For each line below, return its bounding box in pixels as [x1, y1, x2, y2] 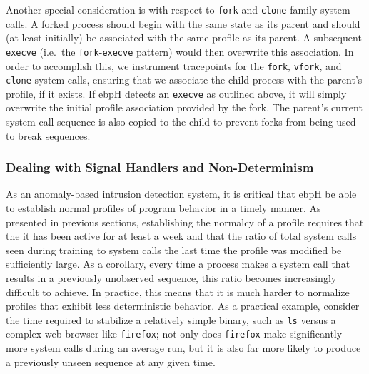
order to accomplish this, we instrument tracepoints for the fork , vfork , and [6, 58, 342, 73]
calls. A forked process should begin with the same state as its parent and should [6, 16, 360, 31]
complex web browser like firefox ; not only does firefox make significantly [6, 326, 343, 341]
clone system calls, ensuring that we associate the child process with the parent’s [6, 72, 363, 87]
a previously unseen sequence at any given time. [6, 354, 216, 369]
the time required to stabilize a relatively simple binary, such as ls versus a [6, 312, 336, 327]
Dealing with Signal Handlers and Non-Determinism [6, 158, 314, 176]
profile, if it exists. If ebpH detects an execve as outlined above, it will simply [6, 86, 347, 101]
